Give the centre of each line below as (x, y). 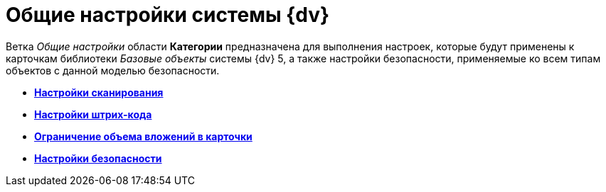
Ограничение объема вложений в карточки (143, 136)
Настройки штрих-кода (93, 114)
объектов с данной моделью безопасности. (113, 70)
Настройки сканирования (99, 92)
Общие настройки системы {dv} (168, 15)
